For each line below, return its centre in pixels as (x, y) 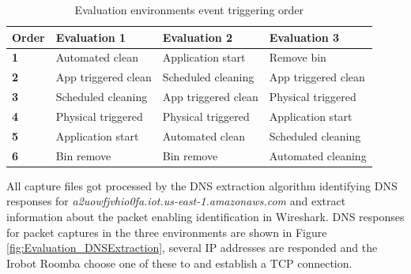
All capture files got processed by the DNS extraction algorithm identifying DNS (202, 185)
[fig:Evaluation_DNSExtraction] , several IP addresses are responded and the (192, 248)
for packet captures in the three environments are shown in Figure (167, 232)
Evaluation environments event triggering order (189, 9)
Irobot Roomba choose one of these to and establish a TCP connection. (179, 263)
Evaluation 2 (198, 37)
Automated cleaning (318, 155)
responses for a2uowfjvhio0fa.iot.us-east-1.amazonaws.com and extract (176, 201)
